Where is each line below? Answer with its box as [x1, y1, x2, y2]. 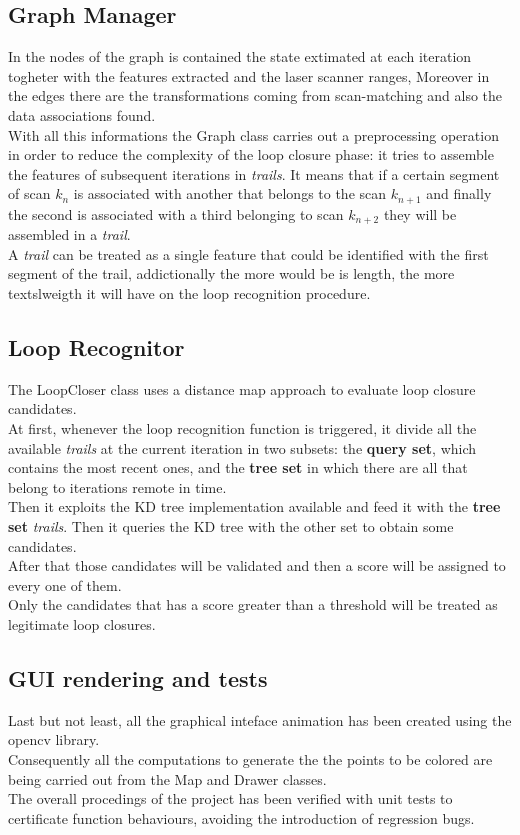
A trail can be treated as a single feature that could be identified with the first [8, 243, 489, 264]
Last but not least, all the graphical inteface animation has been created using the [8, 709, 512, 730]
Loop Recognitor [8, 332, 185, 363]
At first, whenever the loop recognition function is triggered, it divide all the [8, 418, 477, 439]
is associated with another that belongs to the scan [73, 183, 387, 204]
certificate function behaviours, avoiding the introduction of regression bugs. [8, 807, 475, 828]
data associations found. [8, 104, 156, 125]
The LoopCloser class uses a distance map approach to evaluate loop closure [8, 378, 476, 399]
